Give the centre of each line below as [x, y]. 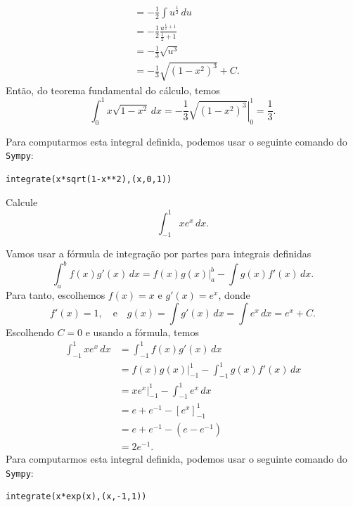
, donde [234, 295]
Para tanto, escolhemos [56, 295]
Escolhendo [30, 332]
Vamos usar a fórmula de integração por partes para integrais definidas [159, 253]
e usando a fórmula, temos [142, 332]
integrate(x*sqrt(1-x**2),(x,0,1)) [89, 179]
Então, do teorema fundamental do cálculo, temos [113, 90]
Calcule [22, 202]
